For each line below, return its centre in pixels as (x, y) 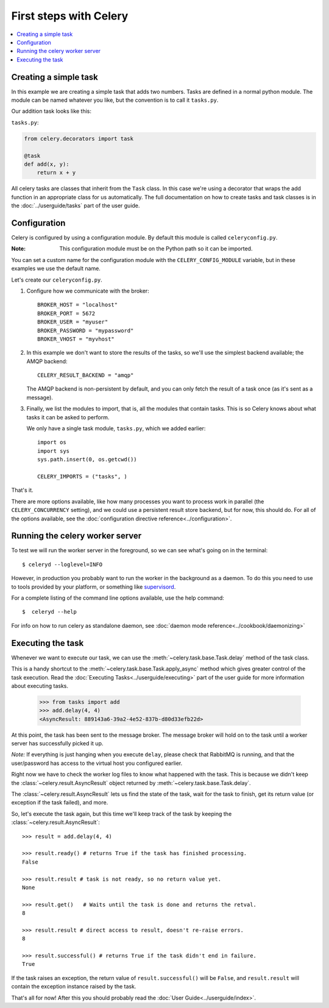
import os (52, 442)
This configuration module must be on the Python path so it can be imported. (156, 249)
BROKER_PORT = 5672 (66, 313)
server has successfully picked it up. (57, 744)
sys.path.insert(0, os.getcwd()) (87, 460)
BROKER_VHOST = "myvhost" (76, 339)
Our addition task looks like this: (51, 111)
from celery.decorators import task (79, 138)
